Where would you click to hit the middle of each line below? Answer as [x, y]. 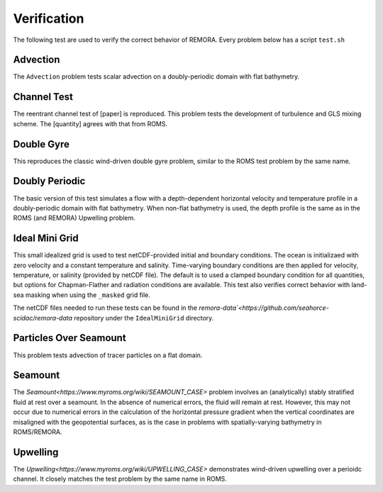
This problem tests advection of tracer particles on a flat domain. [108, 355]
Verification [49, 18]
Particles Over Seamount [70, 338]
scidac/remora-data [43, 318]
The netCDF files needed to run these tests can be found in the [105, 308]
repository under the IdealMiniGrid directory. [144, 318]
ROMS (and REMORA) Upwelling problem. [74, 218]
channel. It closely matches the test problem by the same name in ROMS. [120, 479]
